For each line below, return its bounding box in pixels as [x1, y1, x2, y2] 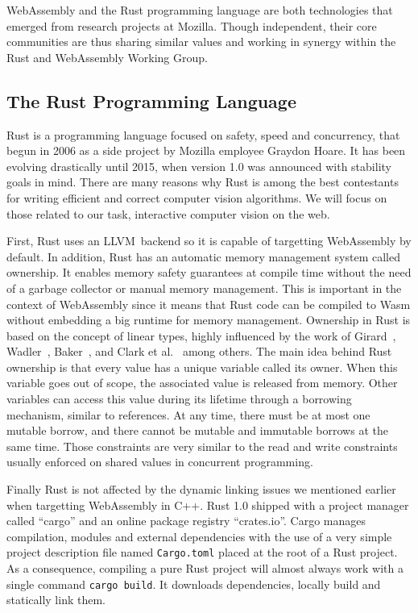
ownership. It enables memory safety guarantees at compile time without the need [6, 264, 412, 281]
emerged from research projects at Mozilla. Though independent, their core [6, 17, 377, 34]
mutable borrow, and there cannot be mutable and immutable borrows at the [6, 422, 388, 439]
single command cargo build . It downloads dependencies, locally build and [6, 575, 381, 592]
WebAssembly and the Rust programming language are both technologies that [6, 2, 393, 18]
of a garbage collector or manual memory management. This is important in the [6, 279, 402, 296]
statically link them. [6, 591, 106, 608]
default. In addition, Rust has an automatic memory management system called [6, 248, 400, 265]
